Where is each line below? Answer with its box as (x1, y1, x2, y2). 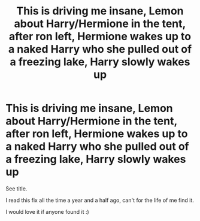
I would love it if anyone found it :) (5, 208, 89, 215)
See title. (5, 184, 28, 192)
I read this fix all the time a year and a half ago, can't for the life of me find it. (5, 196, 194, 204)
